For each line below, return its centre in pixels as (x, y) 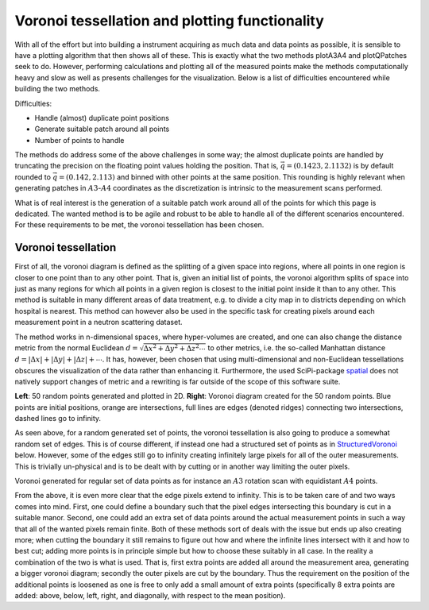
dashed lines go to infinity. (58, 419)
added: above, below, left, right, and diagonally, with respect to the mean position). (150, 595)
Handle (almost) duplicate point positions (102, 118)
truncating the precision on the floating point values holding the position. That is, (147, 166)
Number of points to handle (79, 140)
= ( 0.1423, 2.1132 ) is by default (340, 166)
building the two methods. (58, 89)
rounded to (33, 177)
